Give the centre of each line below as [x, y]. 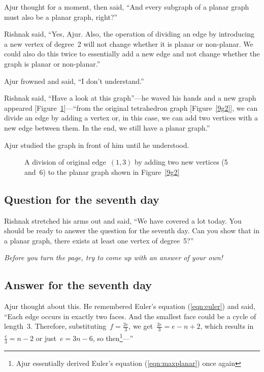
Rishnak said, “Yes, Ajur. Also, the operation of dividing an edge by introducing [129, 34]
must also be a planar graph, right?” [61, 17]
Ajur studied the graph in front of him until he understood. [97, 145]
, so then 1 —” [113, 337]
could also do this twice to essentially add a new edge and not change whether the [132, 54]
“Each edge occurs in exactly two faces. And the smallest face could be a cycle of [130, 316]
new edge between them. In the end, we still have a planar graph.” [107, 127]
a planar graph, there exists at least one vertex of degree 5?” [99, 240]
